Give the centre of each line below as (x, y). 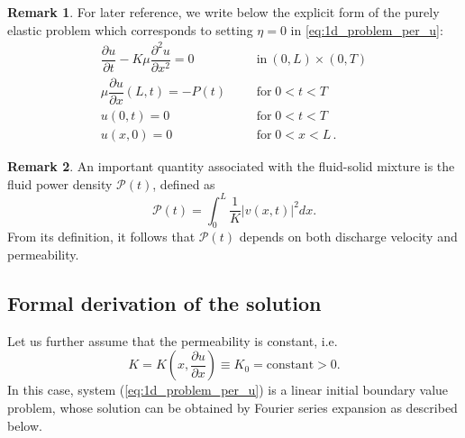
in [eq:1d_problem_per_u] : (367, 29)
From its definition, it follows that (101, 237)
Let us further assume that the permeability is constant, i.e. (173, 340)
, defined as (184, 183)
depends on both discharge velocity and (348, 237)
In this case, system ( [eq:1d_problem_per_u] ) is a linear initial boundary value (228, 390)
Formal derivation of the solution (164, 303)
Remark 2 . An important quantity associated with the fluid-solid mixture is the (231, 165)
